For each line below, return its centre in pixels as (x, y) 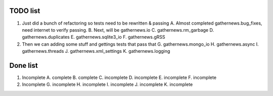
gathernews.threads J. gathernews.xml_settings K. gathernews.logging (96, 51)
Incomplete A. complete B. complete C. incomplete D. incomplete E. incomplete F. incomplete (119, 77)
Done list (24, 65)
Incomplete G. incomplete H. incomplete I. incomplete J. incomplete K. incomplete (107, 84)
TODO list (25, 11)
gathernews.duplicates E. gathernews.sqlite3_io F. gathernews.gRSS (94, 37)
